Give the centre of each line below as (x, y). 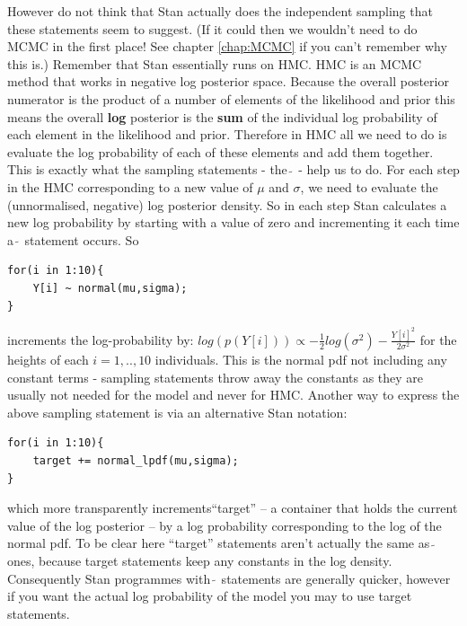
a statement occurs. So (73, 239)
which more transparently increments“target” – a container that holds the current (233, 508)
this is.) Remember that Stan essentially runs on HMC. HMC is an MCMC (215, 63)
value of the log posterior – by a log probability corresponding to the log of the (225, 525)
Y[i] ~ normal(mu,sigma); (110, 288)
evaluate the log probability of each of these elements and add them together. (220, 151)
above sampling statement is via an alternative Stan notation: (177, 412)
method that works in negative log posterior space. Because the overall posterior (228, 81)
